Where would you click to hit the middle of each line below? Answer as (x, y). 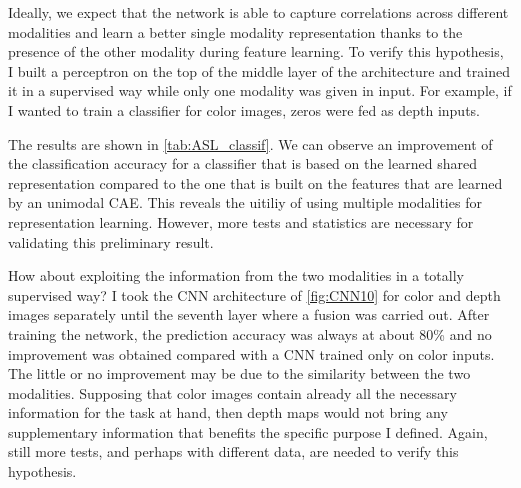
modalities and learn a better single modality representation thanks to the (235, 31)
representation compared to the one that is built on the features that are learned (255, 182)
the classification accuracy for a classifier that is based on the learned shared (242, 163)
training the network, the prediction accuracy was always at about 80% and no (250, 333)
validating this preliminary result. (111, 241)
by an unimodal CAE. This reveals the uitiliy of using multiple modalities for (245, 202)
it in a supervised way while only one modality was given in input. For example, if (260, 90)
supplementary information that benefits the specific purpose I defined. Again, (248, 431)
